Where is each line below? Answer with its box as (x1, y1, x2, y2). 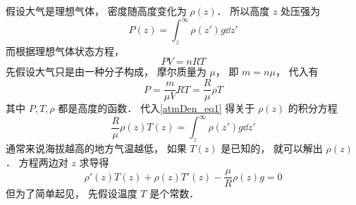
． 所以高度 (216, 4, 270, 18)
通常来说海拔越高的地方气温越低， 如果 (6, 141, 187, 156)
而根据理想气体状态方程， (6, 43, 124, 58)
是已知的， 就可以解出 (221, 141, 323, 156)
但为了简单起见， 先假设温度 (6, 186, 137, 201)
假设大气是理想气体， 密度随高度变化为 (6, 4, 187, 18)
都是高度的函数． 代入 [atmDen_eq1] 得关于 (58, 101, 255, 116)
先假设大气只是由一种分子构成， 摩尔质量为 (6, 64, 207, 79)
